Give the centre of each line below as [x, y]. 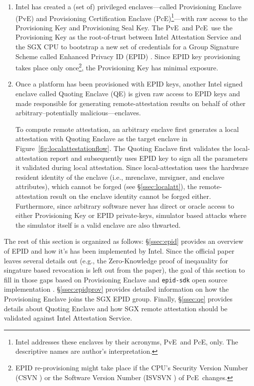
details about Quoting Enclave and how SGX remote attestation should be [116, 308]
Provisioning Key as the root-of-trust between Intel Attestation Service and [128, 37]
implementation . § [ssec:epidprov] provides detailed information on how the [116, 289]
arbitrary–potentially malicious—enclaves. [78, 113]
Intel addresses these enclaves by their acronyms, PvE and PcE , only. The [127, 341]
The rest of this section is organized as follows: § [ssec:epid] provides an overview [124, 241]
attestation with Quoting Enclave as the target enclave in [101, 139]
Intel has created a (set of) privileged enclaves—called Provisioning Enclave [128, 6]
